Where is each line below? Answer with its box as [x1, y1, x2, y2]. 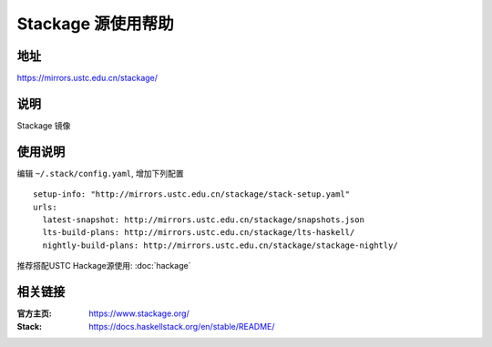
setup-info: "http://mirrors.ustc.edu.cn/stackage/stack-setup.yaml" [33, 189, 351, 199]
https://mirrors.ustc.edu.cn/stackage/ [16, 73, 159, 84]
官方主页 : [16, 308, 52, 319]
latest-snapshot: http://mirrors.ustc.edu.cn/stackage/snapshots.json [42, 215, 364, 225]
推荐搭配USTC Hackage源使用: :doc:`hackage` [16, 260, 191, 271]
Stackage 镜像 [16, 119, 71, 131]
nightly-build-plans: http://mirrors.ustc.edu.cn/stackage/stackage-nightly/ [42, 240, 398, 250]
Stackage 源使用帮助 [16, 14, 174, 34]
